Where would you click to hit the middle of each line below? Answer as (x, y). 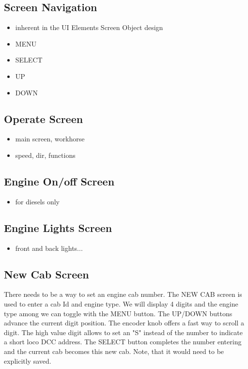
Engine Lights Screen (58, 227)
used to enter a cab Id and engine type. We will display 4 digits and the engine (121, 303)
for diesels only (37, 201)
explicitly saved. (28, 361)
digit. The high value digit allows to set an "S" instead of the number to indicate (123, 332)
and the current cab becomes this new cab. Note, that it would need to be (114, 351)
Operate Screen (44, 118)
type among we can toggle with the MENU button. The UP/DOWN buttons (118, 313)
